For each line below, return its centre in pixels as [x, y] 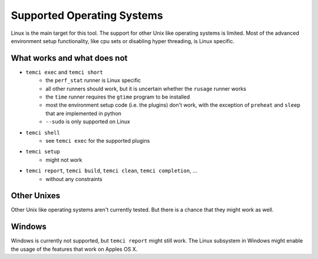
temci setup [43, 152]
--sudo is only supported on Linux [88, 122]
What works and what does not [69, 58]
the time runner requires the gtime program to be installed [118, 97]
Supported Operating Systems [87, 15]
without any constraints [74, 179]
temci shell [43, 132]
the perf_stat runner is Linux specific [93, 80]
